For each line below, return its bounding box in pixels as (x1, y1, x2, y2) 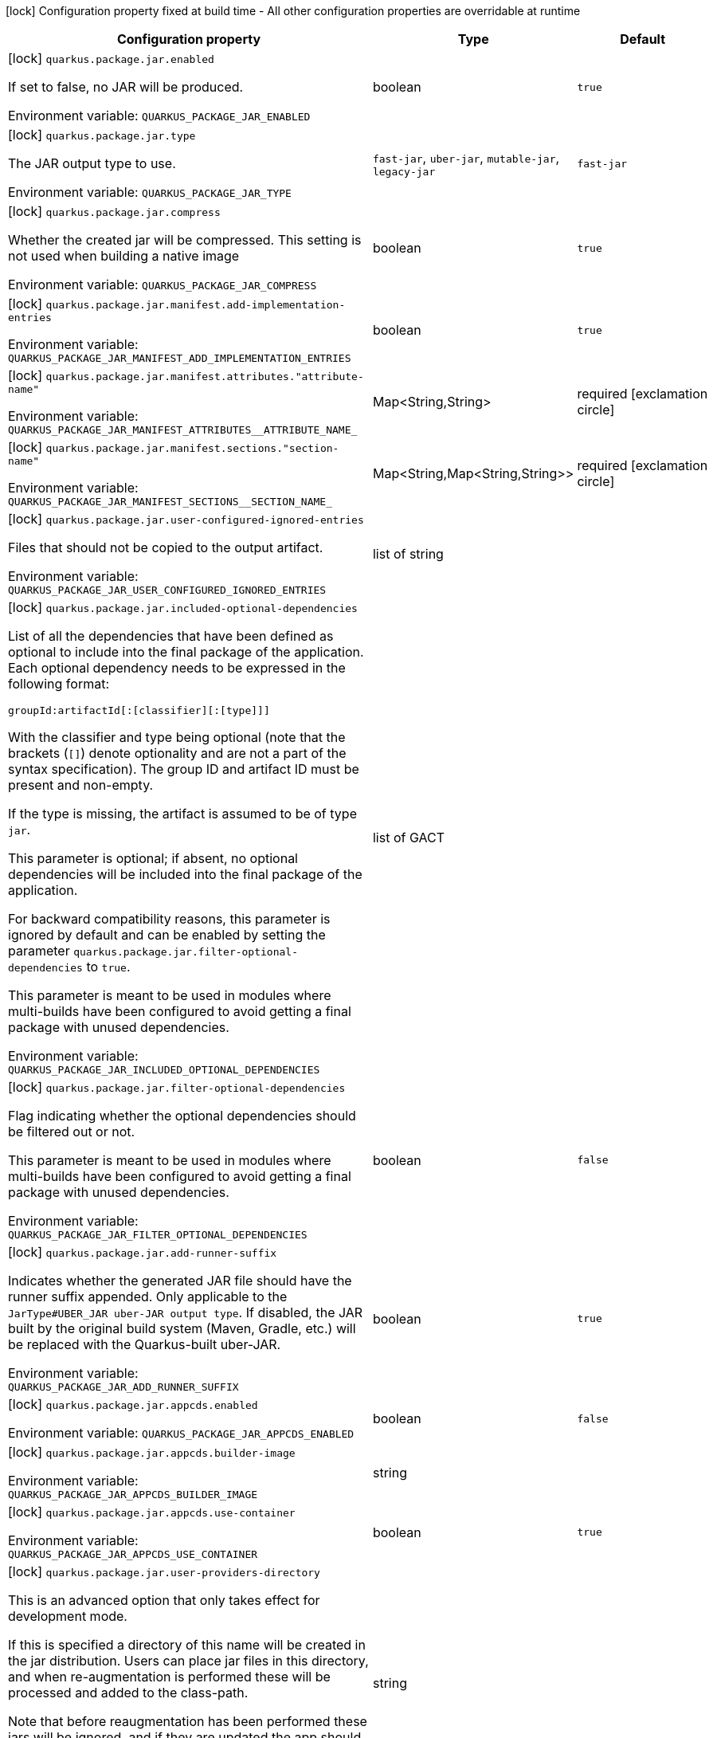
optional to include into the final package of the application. (8, 644, 364, 660)
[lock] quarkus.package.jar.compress (8, 203, 221, 219)
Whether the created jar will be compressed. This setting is (8, 232, 362, 248)
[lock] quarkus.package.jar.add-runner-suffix (8, 1244, 277, 1260)
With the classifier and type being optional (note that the (8, 729, 346, 745)
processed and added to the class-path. (8, 1685, 249, 1701)
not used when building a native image (8, 248, 240, 264)
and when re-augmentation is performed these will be (8, 1669, 331, 1685)
